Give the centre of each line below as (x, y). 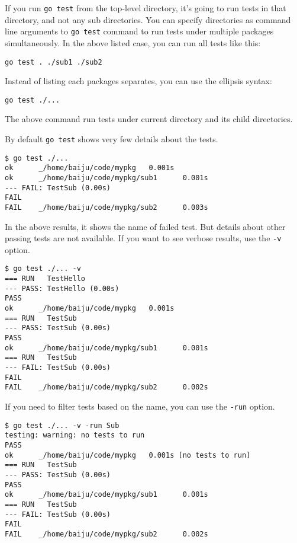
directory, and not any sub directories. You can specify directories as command (148, 19)
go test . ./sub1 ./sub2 (54, 62)
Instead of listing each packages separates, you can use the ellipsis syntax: (138, 81)
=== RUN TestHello (45, 279)
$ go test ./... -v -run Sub (62, 425)
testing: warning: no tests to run (75, 435)
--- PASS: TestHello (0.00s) (62, 288)
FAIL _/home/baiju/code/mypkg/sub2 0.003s (106, 207)
